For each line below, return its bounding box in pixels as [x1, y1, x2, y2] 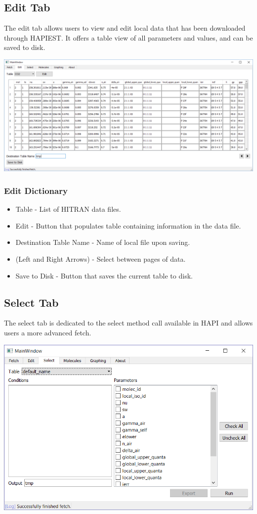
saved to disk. [4, 42, 45, 52]
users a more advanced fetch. [4, 327, 91, 337]
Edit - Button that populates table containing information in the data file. [15, 220, 241, 231]
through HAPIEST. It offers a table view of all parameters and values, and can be [4, 32, 253, 43]
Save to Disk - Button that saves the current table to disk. [15, 270, 193, 280]
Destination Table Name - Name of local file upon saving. [15, 237, 190, 247]
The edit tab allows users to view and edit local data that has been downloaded [4, 23, 246, 33]
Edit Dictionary [4, 184, 68, 196]
